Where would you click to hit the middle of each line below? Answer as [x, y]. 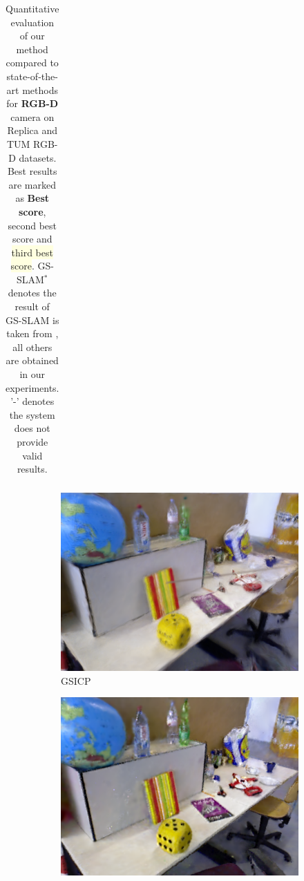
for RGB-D [32, 103]
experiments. [32, 387]
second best [32, 225]
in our [32, 374]
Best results [32, 171]
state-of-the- [32, 76]
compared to [32, 63]
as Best [32, 198]
